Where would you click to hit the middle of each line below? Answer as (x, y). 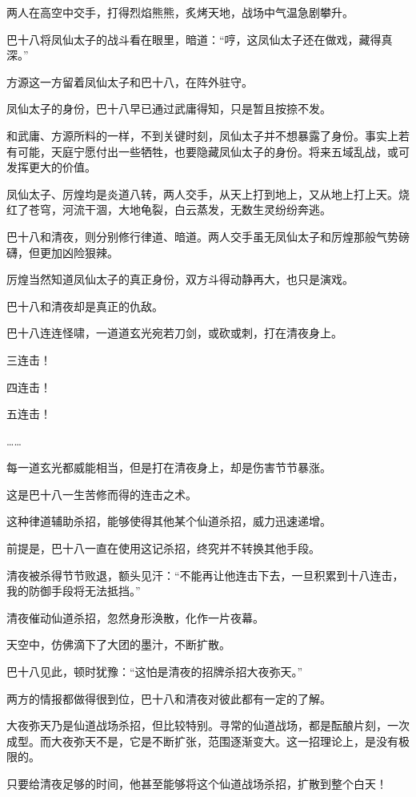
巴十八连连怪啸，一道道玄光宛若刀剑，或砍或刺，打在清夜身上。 (174, 333)
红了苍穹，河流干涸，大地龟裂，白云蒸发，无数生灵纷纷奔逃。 (169, 209)
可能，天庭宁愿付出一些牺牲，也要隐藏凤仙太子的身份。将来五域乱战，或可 (213, 151)
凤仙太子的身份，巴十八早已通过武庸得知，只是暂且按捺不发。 (169, 109)
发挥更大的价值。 (51, 167)
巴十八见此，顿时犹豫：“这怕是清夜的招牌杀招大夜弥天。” (155, 672)
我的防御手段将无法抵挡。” (74, 591)
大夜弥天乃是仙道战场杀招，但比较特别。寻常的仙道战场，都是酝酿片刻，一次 (208, 725)
